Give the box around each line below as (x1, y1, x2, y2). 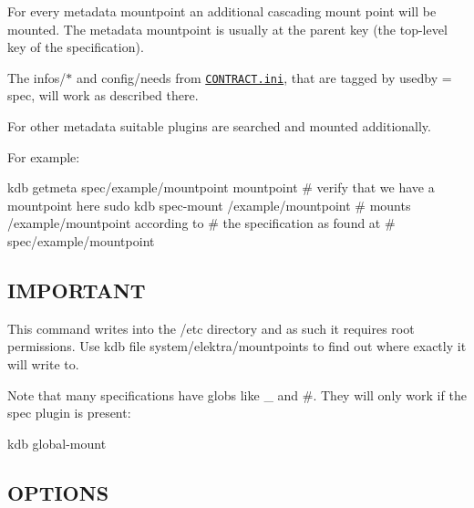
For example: (7, 147, 80, 166)
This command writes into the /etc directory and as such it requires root (7, 318, 415, 337)
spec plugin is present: (7, 403, 131, 422)
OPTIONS (7, 478, 109, 506)
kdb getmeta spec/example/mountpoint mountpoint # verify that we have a (7, 178, 435, 197)
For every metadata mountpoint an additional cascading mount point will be (7, 2, 437, 20)
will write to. (7, 354, 79, 373)
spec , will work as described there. (7, 86, 199, 105)
